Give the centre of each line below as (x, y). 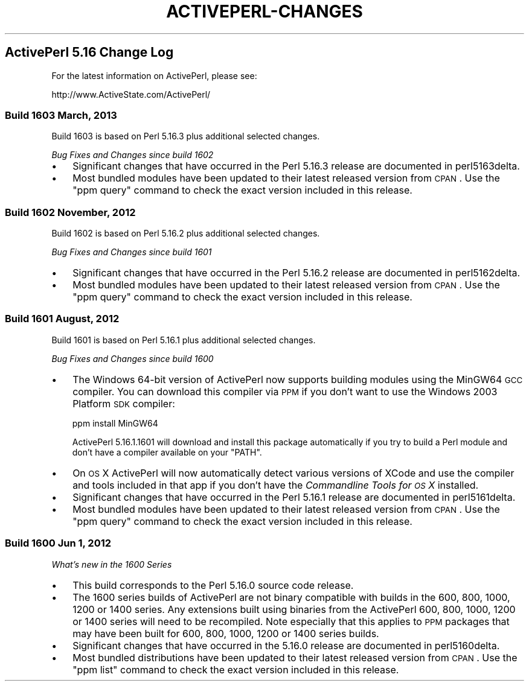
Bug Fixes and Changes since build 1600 (133, 358)
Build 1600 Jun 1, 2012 (58, 543)
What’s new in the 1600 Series (112, 564)
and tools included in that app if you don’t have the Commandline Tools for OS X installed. (276, 485)
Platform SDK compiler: (124, 403)
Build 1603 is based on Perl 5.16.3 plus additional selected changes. (186, 136)
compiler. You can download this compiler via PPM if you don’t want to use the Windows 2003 (285, 391)
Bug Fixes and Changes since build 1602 (133, 155)
